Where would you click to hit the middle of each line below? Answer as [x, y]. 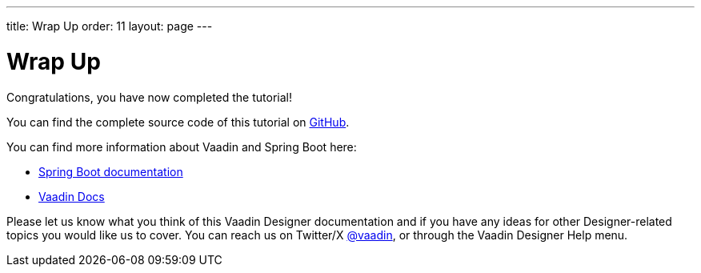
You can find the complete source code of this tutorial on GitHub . [178, 122]
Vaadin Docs [72, 196]
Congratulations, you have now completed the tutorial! [149, 97]
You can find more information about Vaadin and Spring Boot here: [182, 147]
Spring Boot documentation [111, 171]
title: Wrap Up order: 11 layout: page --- [110, 26]
